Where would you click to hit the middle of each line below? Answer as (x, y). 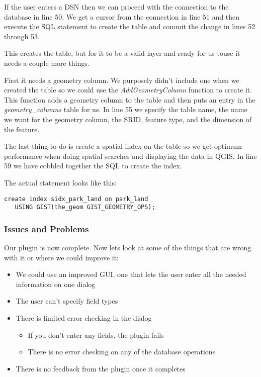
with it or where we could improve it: (61, 257)
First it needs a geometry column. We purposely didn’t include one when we (122, 80)
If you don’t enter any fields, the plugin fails (96, 335)
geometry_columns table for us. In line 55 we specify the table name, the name (126, 109)
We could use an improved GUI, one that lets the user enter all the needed (131, 274)
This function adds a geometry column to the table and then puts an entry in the (130, 99)
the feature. (22, 129)
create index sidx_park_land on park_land (76, 199)
